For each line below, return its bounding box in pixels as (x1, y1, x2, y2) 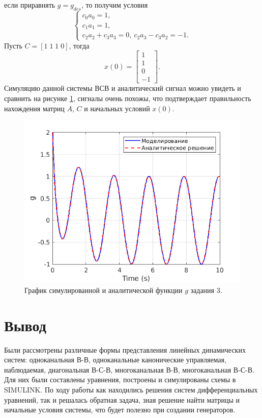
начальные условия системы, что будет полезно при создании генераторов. (4, 404, 236, 415)
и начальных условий (84, 103, 150, 113)
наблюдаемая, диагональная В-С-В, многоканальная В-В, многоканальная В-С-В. (4, 364, 255, 375)
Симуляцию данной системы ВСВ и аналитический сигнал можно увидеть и (4, 83, 241, 93)
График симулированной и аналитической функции (24, 284, 183, 295)
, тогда (69, 40, 90, 51)
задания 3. (190, 284, 222, 295)
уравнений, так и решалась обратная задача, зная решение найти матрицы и (4, 394, 240, 405)
